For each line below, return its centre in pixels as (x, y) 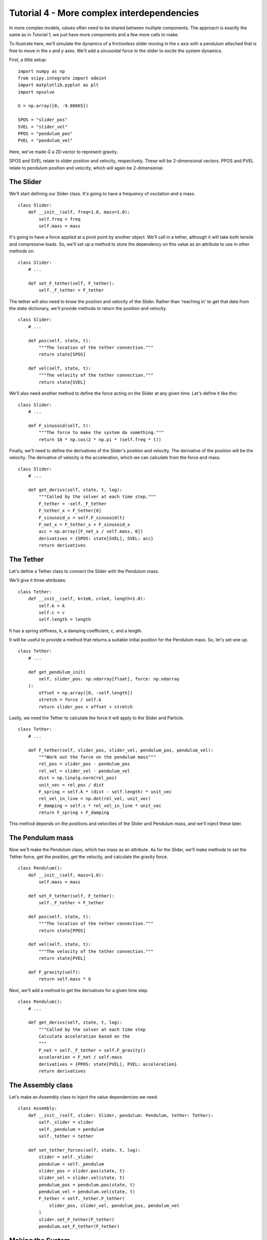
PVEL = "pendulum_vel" (45, 141)
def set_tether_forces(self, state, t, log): (84, 1150)
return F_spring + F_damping (74, 813)
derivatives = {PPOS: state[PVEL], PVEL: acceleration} (108, 1064)
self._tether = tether (66, 1136)
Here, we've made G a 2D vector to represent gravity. (64, 152)
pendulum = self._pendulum (71, 1164)
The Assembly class (41, 1085)
